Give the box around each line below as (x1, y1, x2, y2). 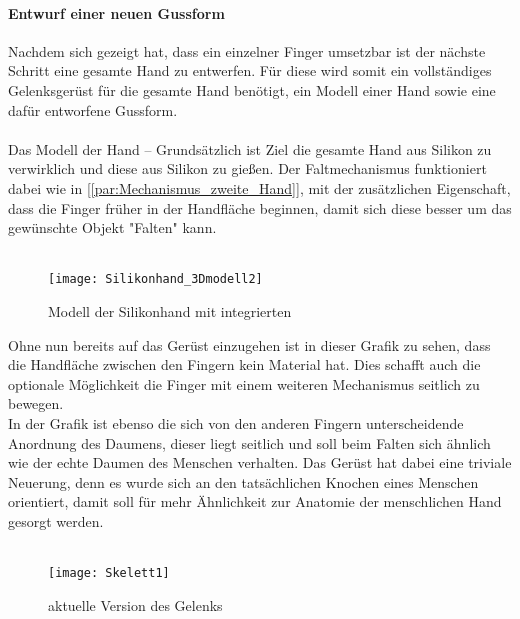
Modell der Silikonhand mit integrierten (48, 300, 292, 321)
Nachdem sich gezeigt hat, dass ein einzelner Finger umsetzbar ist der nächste (8, 40, 486, 61)
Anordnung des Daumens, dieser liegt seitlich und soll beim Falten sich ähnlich (8, 432, 491, 453)
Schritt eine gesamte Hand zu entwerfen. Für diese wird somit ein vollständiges (8, 60, 492, 81)
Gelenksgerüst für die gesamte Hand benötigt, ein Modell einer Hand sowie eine (8, 79, 496, 100)
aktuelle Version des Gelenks (48, 594, 223, 615)
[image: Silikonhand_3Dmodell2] (48, 272, 263, 287)
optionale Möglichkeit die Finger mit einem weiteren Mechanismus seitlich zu (8, 373, 480, 394)
